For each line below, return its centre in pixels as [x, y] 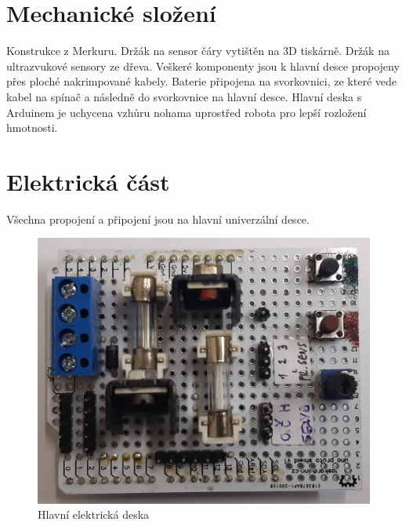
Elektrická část [88, 181]
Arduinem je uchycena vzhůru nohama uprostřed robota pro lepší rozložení [187, 112]
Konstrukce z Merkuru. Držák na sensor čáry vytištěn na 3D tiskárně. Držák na [198, 51]
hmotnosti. [32, 128]
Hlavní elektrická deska [94, 514]
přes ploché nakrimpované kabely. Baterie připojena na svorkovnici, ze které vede [201, 81]
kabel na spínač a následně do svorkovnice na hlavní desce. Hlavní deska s [184, 96]
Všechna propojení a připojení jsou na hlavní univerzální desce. [158, 219]
